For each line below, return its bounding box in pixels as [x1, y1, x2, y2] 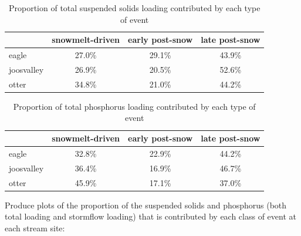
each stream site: [5, 221, 65, 234]
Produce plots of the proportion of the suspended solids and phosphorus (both [5, 198, 287, 211]
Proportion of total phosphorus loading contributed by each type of [13, 100, 256, 112]
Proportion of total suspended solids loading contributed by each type [8, 2, 261, 14]
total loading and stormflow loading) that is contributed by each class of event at [5, 210, 296, 222]
